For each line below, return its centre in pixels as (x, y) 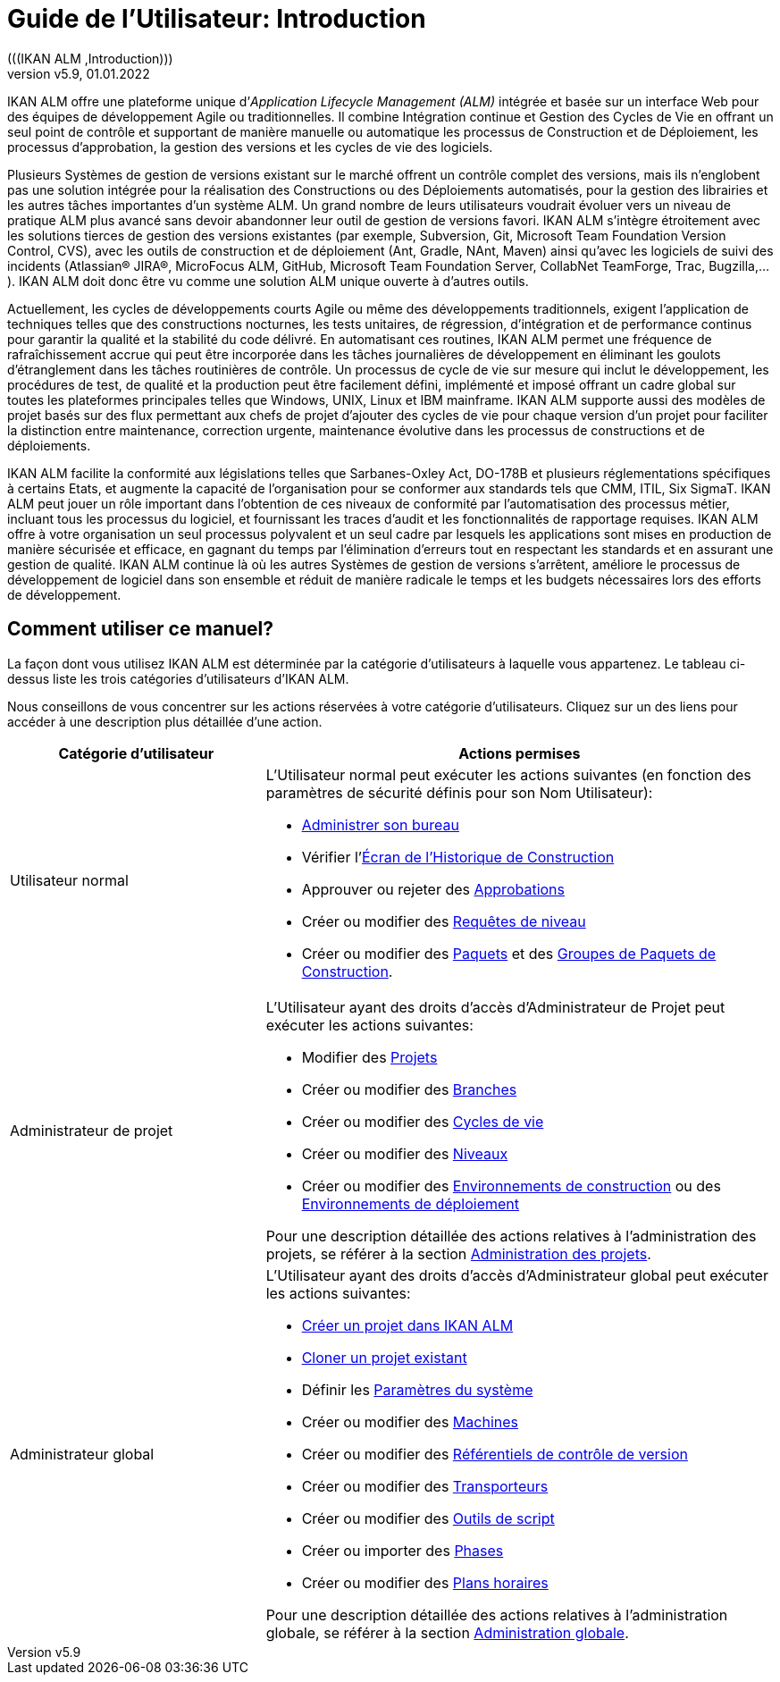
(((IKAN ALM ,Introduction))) (90, 58)
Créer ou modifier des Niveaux (405, 1153)
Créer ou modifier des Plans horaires (425, 1582)
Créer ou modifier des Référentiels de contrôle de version (495, 1454)
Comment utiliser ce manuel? (140, 629)
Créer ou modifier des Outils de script (428, 1518)
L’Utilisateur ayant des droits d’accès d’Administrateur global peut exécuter (517, 1275)
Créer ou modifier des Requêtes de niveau (444, 921)
